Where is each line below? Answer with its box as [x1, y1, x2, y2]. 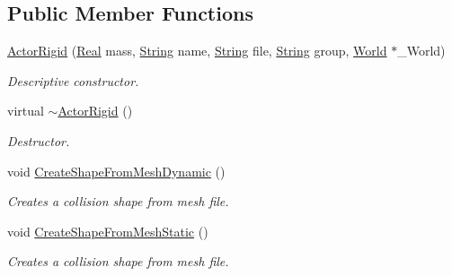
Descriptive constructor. [7, 71, 139, 90]
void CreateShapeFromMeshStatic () [7, 221, 208, 240]
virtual [7, 101, 44, 120]
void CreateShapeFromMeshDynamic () [7, 161, 226, 180]
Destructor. [7, 131, 70, 150]
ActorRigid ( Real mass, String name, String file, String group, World [7, 41, 387, 60]
